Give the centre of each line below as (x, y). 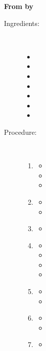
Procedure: (21, 132)
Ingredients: (22, 23)
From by (19, 6)
